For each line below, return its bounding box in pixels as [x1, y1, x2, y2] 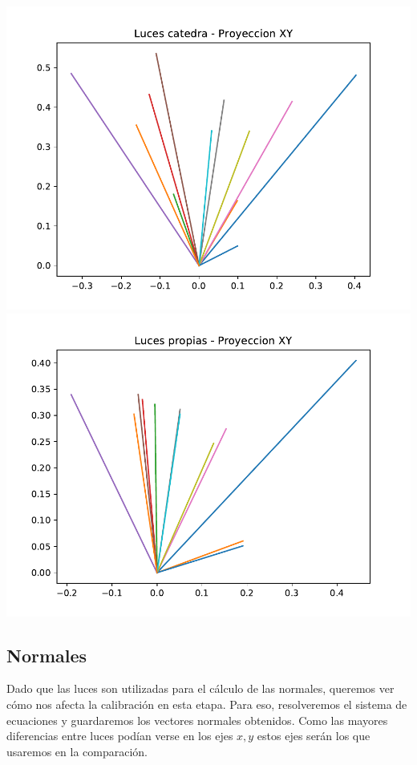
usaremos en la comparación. [6, 743, 148, 759]
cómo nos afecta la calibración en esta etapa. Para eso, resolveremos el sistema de [6, 695, 407, 712]
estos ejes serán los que [257, 727, 370, 744]
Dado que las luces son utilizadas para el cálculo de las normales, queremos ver [6, 680, 395, 697]
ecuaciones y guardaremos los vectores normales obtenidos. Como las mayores [6, 711, 388, 728]
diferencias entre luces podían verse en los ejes [6, 727, 233, 744]
